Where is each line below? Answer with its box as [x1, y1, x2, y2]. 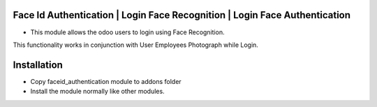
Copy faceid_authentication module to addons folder [30, 77, 182, 85]
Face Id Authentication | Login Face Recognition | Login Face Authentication [13, 9, 351, 21]
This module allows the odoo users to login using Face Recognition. [30, 28, 225, 36]
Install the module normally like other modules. [30, 87, 165, 96]
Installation [13, 59, 63, 71]
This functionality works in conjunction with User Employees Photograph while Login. [13, 41, 258, 49]
